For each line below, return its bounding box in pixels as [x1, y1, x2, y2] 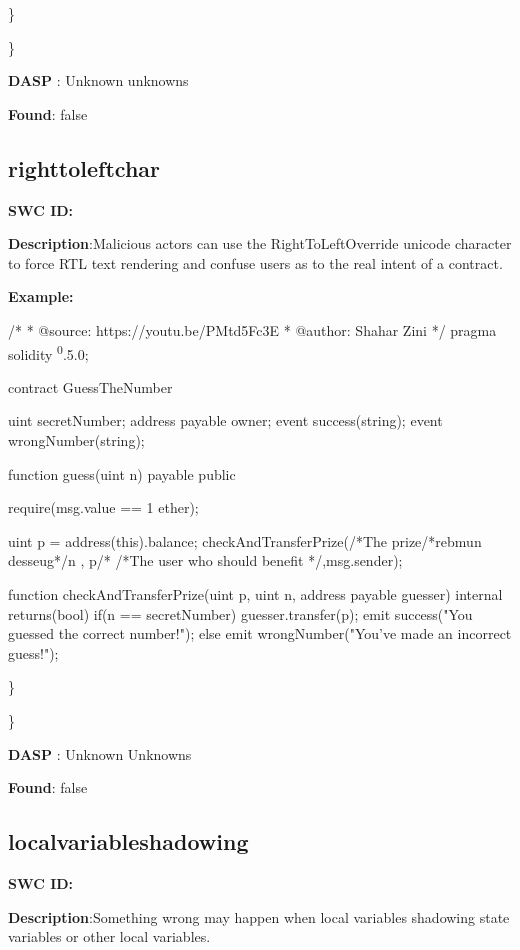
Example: [8, 286, 74, 307]
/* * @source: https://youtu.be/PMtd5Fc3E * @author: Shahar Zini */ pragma [8, 319, 497, 340]
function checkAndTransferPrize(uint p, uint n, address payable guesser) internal [8, 583, 503, 604]
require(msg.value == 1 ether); [8, 497, 199, 518]
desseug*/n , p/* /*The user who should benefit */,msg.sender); [8, 550, 403, 571]
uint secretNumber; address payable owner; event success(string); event [8, 410, 443, 431]
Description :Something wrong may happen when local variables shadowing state [8, 906, 510, 927]
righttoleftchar [8, 152, 161, 183]
